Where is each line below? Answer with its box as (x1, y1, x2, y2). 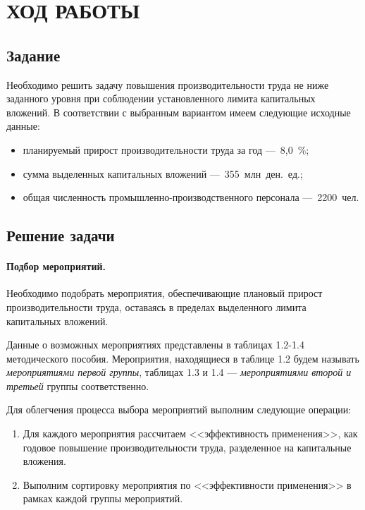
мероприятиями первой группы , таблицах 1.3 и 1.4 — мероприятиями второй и (6, 365, 352, 380)
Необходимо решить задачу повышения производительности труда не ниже (6, 77, 329, 92)
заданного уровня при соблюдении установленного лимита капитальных (6, 91, 316, 106)
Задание (6, 44, 61, 66)
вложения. (23, 454, 66, 468)
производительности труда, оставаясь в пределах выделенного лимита (6, 299, 307, 314)
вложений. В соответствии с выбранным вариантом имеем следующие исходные (6, 104, 351, 119)
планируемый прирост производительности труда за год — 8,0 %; (23, 142, 309, 157)
